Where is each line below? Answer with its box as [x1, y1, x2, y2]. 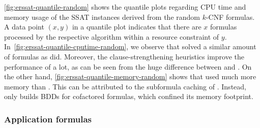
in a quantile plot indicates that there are [72, 21, 201, 32]
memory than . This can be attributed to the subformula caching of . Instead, [4, 81, 246, 91]
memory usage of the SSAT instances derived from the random [4, 11, 200, 22]
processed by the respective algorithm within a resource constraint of [4, 31, 219, 42]
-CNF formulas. [206, 11, 255, 22]
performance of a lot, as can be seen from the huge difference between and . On [4, 61, 252, 72]
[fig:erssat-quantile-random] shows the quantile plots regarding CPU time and [4, 2, 246, 12]
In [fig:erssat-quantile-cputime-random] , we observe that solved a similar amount [4, 41, 256, 52]
